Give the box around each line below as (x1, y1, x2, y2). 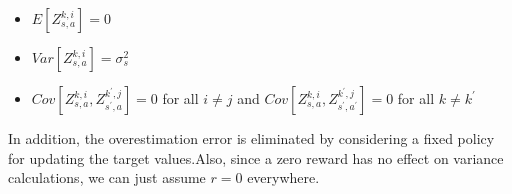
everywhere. (247, 167, 320, 188)
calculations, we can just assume (8, 167, 206, 188)
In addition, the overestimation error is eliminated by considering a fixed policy (8, 128, 495, 148)
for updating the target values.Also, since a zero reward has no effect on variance (8, 147, 504, 168)
